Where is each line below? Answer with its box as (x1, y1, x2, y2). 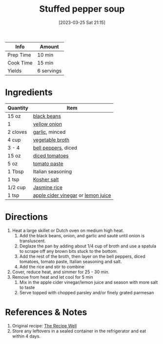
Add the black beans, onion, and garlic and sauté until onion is (19, 232, 145, 238)
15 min (37, 59, 54, 66)
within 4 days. (12, 333, 41, 339)
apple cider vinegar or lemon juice (33, 191, 111, 198)
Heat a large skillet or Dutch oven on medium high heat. (12, 228, 124, 233)
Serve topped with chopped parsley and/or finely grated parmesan (19, 289, 154, 295)
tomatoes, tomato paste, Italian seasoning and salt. (19, 258, 122, 264)
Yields (7, 67, 22, 74)
